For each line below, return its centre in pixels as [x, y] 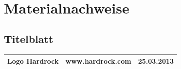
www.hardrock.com [98, 61]
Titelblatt [29, 38]
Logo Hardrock [33, 61]
